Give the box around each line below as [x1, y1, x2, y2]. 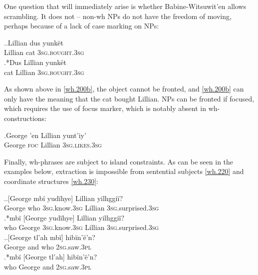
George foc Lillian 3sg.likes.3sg [4, 139, 102, 150]
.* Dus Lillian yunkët [4, 56, 66, 67]
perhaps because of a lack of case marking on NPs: [4, 20, 159, 31]
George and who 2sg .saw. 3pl [4, 241, 91, 252]
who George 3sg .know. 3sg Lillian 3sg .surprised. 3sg [4, 222, 159, 232]
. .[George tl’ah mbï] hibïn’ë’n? [4, 231, 95, 242]
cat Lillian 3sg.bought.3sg [4, 66, 84, 77]
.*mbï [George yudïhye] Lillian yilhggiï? [4, 212, 125, 222]
